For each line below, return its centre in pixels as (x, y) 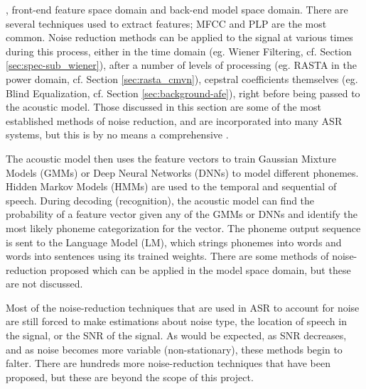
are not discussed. (44, 284)
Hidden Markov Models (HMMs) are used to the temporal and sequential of (171, 186)
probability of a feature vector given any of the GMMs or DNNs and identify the (182, 214)
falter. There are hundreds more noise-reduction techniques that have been (168, 363)
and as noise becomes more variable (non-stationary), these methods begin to (174, 349)
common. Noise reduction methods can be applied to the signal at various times (179, 37)
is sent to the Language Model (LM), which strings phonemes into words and (174, 242)
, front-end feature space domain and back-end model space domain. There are (177, 9)
